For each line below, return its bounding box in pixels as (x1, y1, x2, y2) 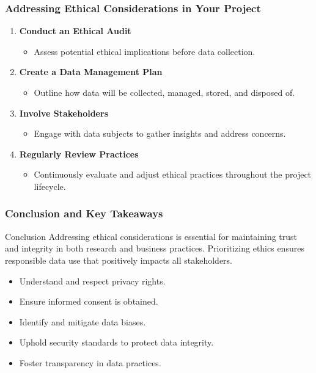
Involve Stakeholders (19, 106, 108, 119)
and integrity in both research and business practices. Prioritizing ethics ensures (5, 242, 304, 255)
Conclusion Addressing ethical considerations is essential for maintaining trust (5, 230, 298, 242)
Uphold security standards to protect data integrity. (19, 336, 214, 349)
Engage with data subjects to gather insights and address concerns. (34, 127, 286, 140)
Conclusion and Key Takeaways (5, 206, 163, 221)
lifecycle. (34, 179, 66, 192)
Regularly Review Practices (19, 147, 139, 160)
